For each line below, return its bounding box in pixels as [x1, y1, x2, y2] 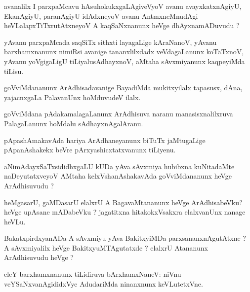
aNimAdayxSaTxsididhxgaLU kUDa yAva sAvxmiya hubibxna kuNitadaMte [4, 161, 235, 171]
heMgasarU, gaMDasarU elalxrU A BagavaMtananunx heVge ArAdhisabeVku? [4, 197, 243, 207]
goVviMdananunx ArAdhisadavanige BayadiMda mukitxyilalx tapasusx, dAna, [4, 82, 243, 93]
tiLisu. [4, 66, 24, 76]
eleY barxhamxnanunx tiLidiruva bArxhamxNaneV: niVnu [4, 269, 181, 279]
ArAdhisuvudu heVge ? [4, 252, 74, 262]
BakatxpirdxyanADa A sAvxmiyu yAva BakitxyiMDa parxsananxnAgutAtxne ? [4, 233, 246, 243]
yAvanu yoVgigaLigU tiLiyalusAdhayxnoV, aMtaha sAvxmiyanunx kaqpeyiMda [4, 56, 245, 66]
